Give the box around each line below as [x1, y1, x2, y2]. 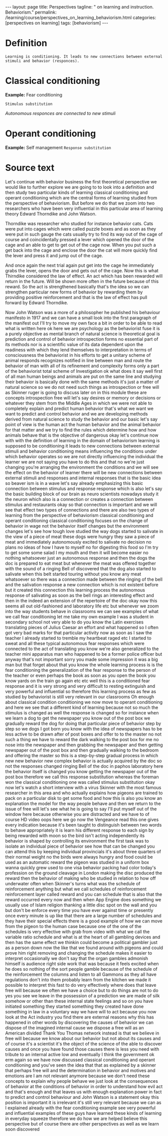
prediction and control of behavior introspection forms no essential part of [5, 336, 158, 342]
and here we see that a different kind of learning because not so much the [5, 704, 158, 710]
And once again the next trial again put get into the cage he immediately [5, 262, 154, 268]
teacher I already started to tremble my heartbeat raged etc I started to [5, 635, 151, 641]
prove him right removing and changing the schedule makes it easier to [5, 950, 152, 956]
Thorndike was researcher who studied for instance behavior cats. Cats [5, 220, 153, 227]
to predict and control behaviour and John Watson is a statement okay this [5, 1094, 159, 1100]
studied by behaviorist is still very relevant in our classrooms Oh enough [5, 693, 154, 699]
